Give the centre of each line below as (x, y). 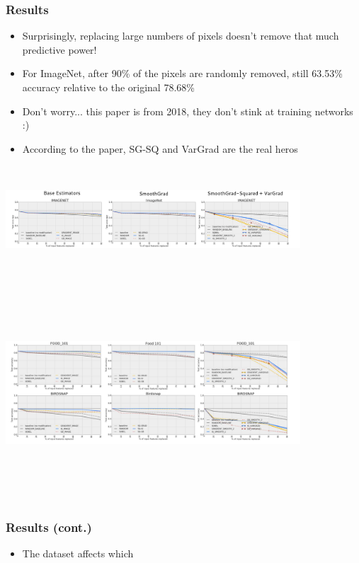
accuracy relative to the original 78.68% (108, 87)
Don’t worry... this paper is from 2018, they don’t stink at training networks (188, 111)
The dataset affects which (78, 553)
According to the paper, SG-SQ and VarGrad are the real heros (160, 148)
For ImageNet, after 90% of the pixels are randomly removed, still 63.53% (182, 73)
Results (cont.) (49, 527)
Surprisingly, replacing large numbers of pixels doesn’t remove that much (181, 36)
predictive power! (59, 49)
